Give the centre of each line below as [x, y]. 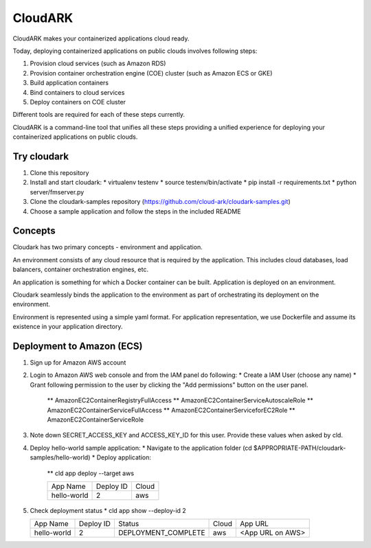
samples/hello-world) [60, 457]
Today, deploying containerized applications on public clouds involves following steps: [135, 51]
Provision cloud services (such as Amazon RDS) [98, 64]
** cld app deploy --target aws [90, 473]
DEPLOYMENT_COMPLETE [161, 533]
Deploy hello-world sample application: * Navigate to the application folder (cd [141, 448]
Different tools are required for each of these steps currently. [99, 115]
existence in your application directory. [68, 327]
